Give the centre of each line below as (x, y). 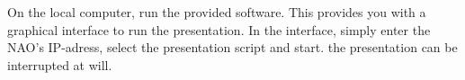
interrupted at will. (60, 64)
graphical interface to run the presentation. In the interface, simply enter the (219, 29)
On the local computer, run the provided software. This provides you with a (217, 12)
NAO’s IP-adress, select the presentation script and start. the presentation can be (232, 47)
